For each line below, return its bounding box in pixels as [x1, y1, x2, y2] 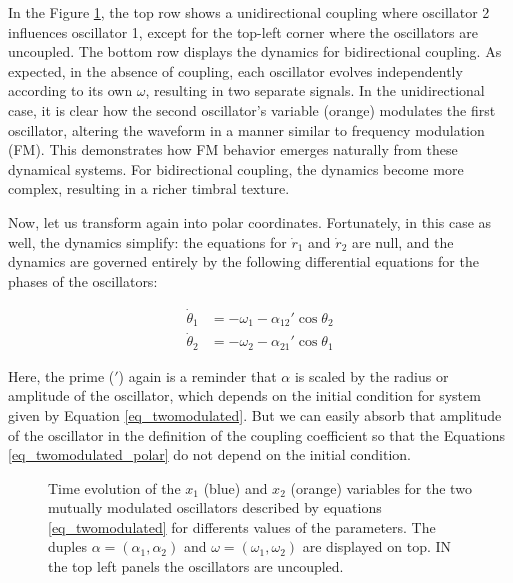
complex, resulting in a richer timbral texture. [8, 178, 290, 199]
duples [48, 536, 87, 557]
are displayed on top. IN [302, 536, 452, 557]
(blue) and [203, 477, 268, 498]
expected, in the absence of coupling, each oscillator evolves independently [8, 60, 463, 81]
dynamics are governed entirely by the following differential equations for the [8, 251, 479, 272]
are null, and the [351, 231, 454, 252]
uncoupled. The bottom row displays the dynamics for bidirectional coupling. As [8, 41, 502, 62]
